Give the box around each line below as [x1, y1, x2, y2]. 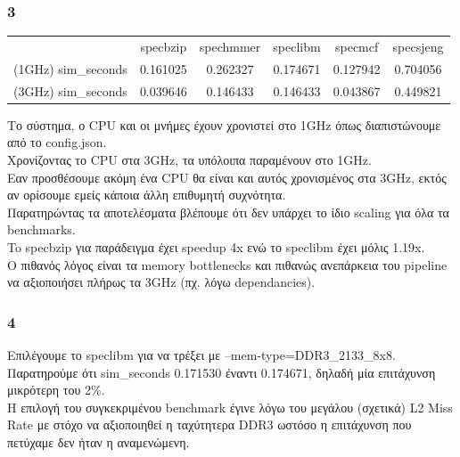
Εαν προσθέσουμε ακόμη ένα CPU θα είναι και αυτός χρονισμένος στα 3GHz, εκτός [7, 167, 447, 186]
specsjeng [392, 37, 444, 55]
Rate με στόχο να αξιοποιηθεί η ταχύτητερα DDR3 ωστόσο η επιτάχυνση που [7, 415, 412, 434]
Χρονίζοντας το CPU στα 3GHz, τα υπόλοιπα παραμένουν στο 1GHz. [7, 150, 372, 168]
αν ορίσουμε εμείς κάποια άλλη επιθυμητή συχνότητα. [7, 185, 286, 204]
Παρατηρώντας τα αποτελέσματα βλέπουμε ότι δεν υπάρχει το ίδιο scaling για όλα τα [7, 202, 449, 221]
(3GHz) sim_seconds [13, 81, 127, 100]
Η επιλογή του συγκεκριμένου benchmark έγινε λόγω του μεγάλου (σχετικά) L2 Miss [7, 397, 453, 416]
